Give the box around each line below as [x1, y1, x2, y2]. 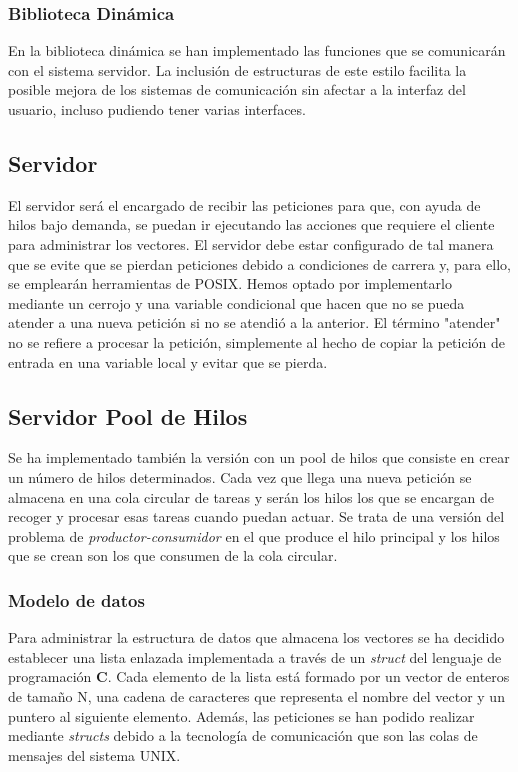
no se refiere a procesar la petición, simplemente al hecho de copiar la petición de [8, 331, 505, 352]
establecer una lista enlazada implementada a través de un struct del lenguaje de [8, 646, 502, 667]
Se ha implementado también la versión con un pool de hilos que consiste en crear [8, 447, 510, 468]
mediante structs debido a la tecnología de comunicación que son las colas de [8, 725, 478, 746]
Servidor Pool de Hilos [8, 400, 248, 431]
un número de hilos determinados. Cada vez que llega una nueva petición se [8, 466, 472, 487]
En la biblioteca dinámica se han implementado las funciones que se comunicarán [8, 40, 506, 61]
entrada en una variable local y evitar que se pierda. [8, 351, 328, 372]
